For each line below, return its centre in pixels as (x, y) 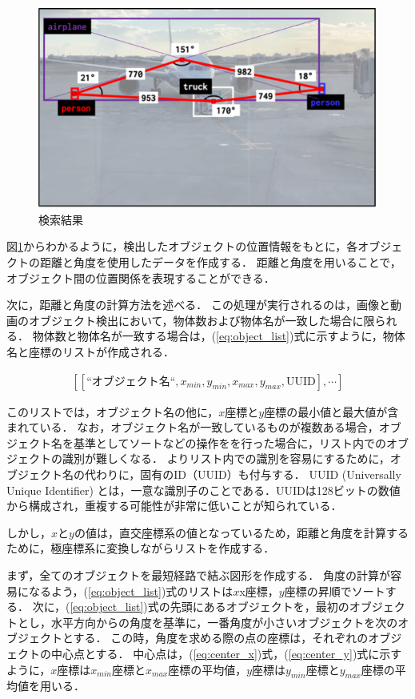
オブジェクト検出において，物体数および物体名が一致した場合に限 (202, 320)
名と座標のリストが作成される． (90, 352)
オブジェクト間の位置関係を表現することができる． (141, 277)
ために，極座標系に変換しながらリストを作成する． (141, 548)
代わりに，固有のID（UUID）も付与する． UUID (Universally (243, 474)
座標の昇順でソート (335, 591)
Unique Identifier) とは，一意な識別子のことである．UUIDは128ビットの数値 (204, 490)
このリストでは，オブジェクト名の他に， (113, 411)
